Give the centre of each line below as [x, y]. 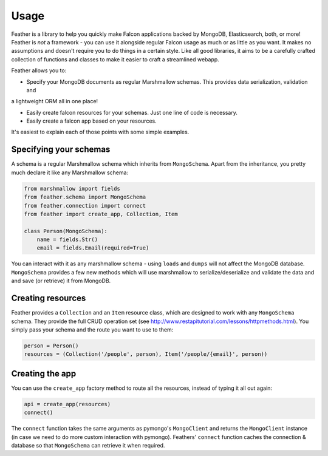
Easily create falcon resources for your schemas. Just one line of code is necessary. [132, 112]
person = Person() [51, 345]
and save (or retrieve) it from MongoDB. [61, 281]
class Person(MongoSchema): [66, 231]
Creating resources [49, 298]
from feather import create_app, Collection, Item [101, 214]
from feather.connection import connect [85, 206]
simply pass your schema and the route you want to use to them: [92, 329]
